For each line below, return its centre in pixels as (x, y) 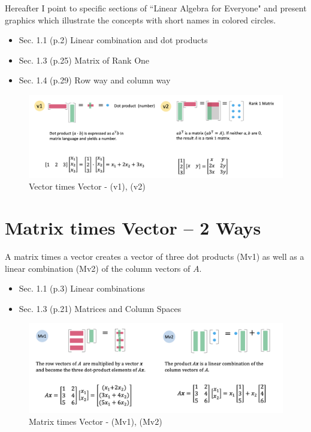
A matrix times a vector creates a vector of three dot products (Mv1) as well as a (155, 256)
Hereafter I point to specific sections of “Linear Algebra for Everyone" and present (156, 8)
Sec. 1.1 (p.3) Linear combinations (82, 288)
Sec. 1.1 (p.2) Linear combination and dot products (113, 40)
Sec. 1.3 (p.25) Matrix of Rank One (84, 60)
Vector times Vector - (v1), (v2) (87, 186)
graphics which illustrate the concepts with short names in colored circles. (141, 19)
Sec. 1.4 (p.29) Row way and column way (95, 80)
